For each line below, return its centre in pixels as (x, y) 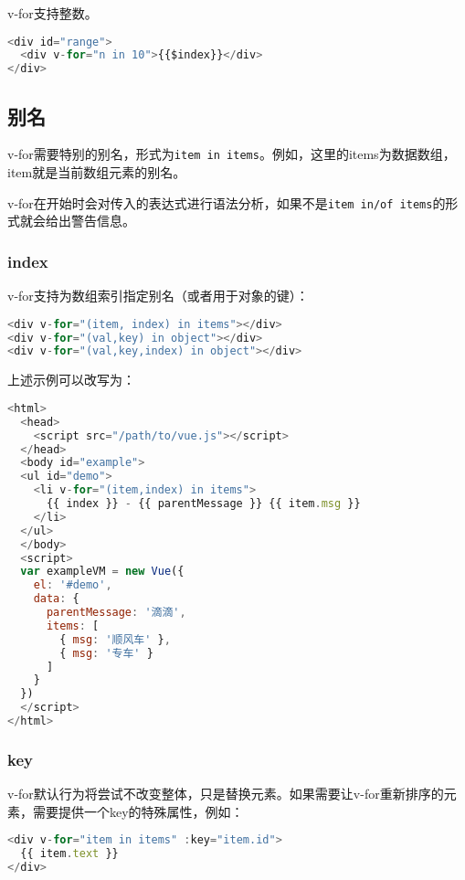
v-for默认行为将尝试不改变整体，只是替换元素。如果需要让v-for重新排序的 (226, 794)
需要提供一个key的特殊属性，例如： (138, 811)
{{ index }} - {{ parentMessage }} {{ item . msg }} (203, 504)
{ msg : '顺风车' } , (115, 639)
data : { (56, 599)
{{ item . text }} (69, 854)
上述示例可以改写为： (71, 380)
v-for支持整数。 (53, 13)
